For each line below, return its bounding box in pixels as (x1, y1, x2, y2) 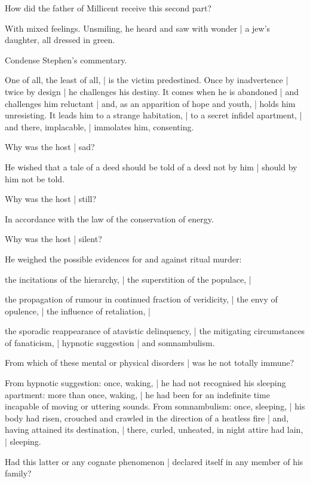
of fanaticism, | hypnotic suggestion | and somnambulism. (5, 336, 215, 349)
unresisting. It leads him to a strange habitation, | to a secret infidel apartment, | (5, 109, 302, 121)
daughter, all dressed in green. (5, 33, 115, 46)
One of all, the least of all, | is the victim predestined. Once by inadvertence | (5, 74, 288, 86)
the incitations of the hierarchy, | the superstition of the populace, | (5, 273, 251, 285)
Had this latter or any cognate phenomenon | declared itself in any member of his (5, 455, 303, 467)
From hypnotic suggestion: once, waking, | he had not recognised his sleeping (5, 377, 286, 389)
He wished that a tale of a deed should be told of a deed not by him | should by (5, 160, 297, 173)
